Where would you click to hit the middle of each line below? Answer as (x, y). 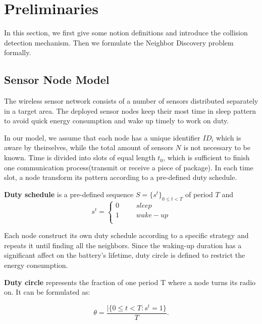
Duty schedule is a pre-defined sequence (69, 194)
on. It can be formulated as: (47, 292)
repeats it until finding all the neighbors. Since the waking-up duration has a (123, 245)
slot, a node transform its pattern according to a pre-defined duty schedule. (121, 177)
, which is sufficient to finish (206, 157)
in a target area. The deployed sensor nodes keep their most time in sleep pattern (130, 110)
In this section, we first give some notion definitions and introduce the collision (126, 33)
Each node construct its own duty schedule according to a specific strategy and (126, 235)
